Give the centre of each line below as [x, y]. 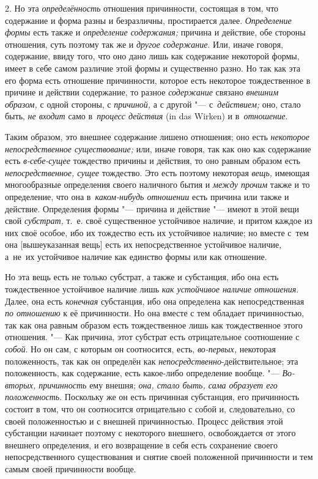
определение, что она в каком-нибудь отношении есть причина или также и [147, 196]
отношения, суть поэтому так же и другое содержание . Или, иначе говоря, [144, 44]
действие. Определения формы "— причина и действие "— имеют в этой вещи [152, 208]
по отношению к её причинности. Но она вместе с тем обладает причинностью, [155, 313]
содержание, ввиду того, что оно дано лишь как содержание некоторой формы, [152, 56]
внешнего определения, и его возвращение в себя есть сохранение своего [141, 444]
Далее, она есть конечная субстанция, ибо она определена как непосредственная [155, 301]
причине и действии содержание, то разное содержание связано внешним [142, 92]
